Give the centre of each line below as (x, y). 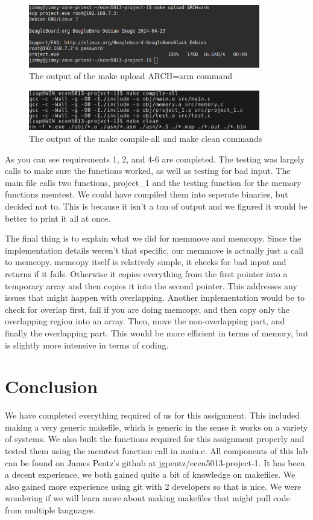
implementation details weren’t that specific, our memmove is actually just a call (154, 250)
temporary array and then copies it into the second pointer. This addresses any (151, 285)
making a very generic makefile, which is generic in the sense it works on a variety (156, 427)
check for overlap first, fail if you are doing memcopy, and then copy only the (147, 309)
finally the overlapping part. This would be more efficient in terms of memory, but (157, 332)
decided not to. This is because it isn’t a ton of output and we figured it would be (156, 206)
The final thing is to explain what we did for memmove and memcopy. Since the (153, 238)
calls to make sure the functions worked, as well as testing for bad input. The (148, 171)
